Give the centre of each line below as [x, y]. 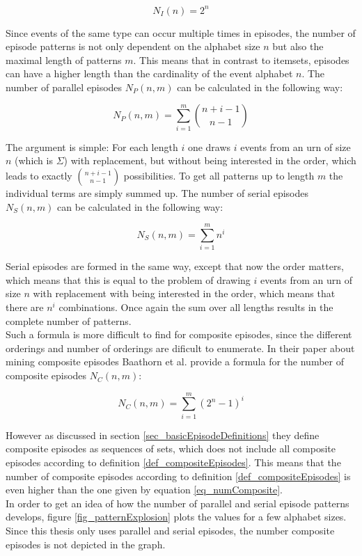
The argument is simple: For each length [92, 146]
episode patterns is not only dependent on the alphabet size [133, 46]
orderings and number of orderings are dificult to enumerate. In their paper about [180, 348]
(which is [34, 160]
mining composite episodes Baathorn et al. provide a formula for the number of [175, 362]
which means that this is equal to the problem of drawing [128, 279]
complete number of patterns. [69, 320]
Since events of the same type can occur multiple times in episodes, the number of [181, 32]
